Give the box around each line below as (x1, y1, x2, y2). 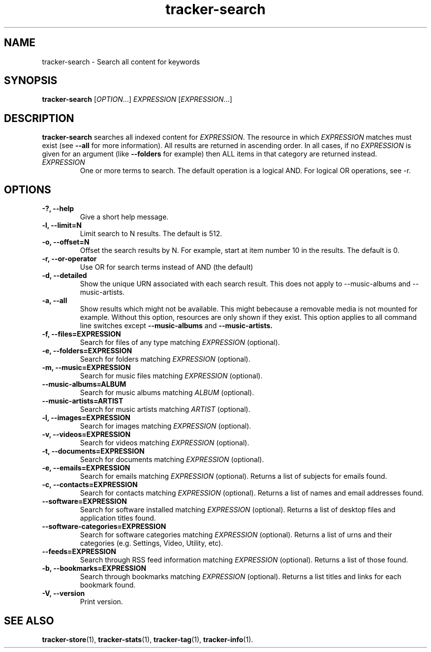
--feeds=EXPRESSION (42, 547, 116, 556)
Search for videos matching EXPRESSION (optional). (80, 438, 249, 447)
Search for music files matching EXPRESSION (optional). (80, 372, 263, 380)
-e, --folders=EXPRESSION (42, 346, 132, 355)
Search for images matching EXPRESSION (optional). (80, 422, 251, 431)
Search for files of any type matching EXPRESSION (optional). (80, 338, 280, 347)
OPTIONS (4, 183, 51, 196)
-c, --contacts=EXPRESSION (42, 480, 138, 489)
